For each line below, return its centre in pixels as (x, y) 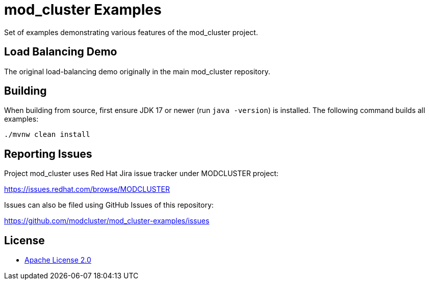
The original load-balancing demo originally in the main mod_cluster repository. (137, 71)
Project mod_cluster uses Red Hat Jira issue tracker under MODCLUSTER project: (141, 174)
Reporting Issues (48, 154)
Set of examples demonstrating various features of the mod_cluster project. (131, 32)
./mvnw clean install (47, 135)
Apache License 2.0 (58, 260)
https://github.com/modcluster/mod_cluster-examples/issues (107, 221)
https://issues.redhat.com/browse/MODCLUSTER (87, 189)
